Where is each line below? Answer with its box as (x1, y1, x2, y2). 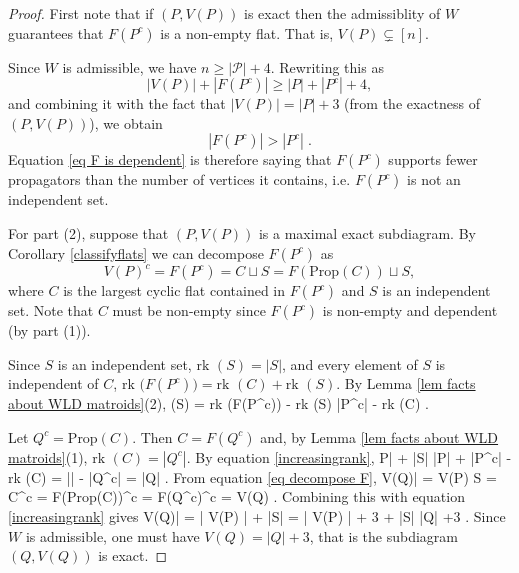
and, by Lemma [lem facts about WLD (260, 426, 499, 447)
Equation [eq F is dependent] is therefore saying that (8, 149, 332, 170)
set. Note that (8, 300, 94, 321)
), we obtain (89, 112, 163, 133)
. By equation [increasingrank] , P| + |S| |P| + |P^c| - (186, 446, 512, 467)
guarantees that (8, 22, 104, 43)
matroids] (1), (8, 446, 88, 467)
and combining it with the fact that (8, 93, 226, 114)
